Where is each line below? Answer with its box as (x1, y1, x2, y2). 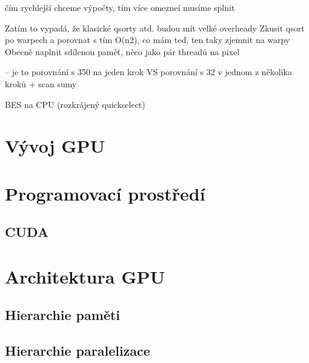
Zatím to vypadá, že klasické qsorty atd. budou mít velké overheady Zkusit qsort (5, 21, 305, 34)
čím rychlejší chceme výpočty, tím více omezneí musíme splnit (5, 1, 235, 13)
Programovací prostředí (5, 181, 205, 205)
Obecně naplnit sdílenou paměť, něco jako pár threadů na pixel (5, 45, 240, 58)
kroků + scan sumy (5, 77, 77, 90)
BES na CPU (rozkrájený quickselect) (5, 98, 145, 110)
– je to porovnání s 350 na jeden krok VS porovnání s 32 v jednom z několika (5, 65, 292, 78)
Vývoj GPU (5, 133, 105, 158)
